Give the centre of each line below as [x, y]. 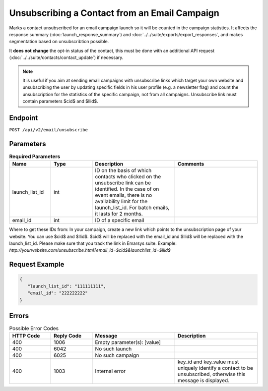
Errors [19, 316]
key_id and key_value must [208, 362]
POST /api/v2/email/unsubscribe [48, 130]
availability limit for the [121, 202]
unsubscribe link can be [123, 183]
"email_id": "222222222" [58, 293]
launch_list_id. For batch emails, [132, 208]
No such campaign [117, 355]
